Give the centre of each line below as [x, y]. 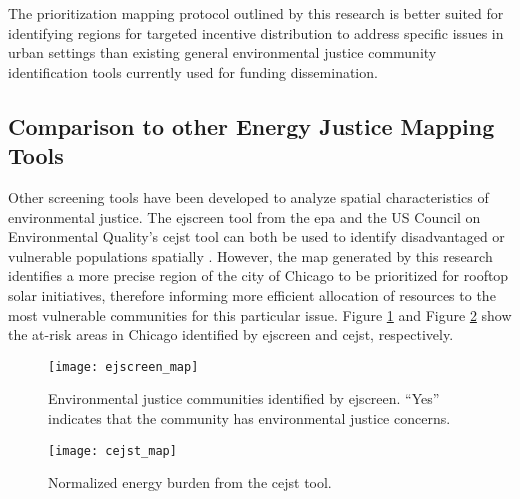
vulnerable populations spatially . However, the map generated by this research [250, 255]
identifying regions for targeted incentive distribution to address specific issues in [256, 32]
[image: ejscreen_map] [123, 366]
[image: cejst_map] [112, 450]
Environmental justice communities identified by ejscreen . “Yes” [244, 398]
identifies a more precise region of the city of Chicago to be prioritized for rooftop [258, 275]
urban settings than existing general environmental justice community [222, 52]
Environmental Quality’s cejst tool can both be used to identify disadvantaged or [256, 236]
